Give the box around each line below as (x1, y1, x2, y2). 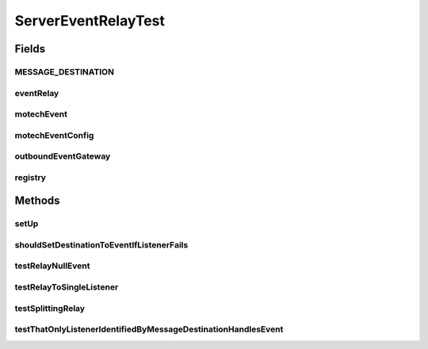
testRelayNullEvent (14, 260, 90, 271)
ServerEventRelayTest (14, 12, 166, 29)
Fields (14, 42, 46, 56)
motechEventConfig (14, 129, 94, 140)
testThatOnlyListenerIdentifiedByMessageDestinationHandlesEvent (14, 324, 284, 335)
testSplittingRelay (14, 302, 86, 313)
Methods (14, 194, 60, 208)
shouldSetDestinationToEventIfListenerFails (14, 239, 189, 250)
